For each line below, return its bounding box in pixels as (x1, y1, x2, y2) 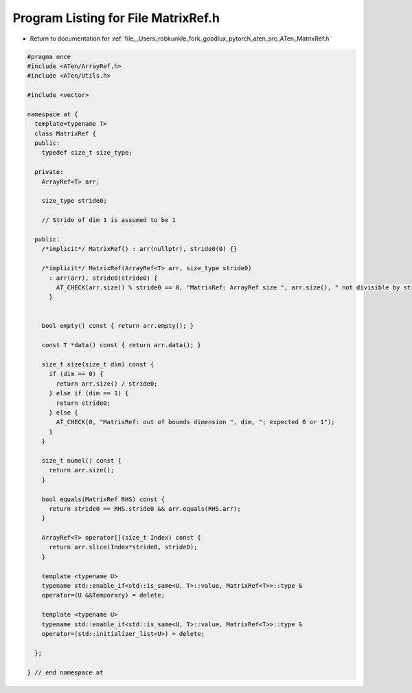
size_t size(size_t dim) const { (41, 361, 154, 368)
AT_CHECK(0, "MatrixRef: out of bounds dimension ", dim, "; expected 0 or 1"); (56, 418, 336, 426)
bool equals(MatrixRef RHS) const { (41, 495, 165, 503)
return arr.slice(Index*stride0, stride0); (49, 543, 198, 551)
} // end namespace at (27, 668, 104, 676)
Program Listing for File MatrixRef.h (12, 10, 220, 25)
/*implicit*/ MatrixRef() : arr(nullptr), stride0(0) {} (41, 245, 238, 253)
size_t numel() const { (41, 456, 122, 464)
